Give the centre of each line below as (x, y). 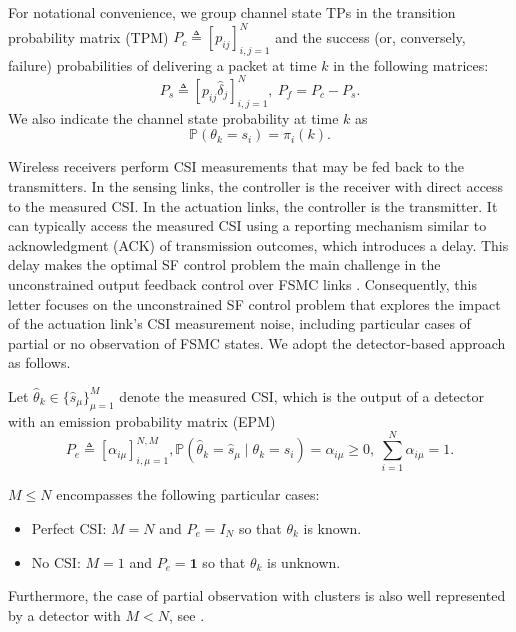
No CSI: (56, 561)
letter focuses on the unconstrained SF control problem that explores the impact (254, 303)
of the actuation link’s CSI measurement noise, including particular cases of (239, 323)
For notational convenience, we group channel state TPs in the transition (232, 12)
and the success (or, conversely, (370, 36)
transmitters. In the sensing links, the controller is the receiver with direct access (256, 185)
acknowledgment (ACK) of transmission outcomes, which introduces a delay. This (258, 244)
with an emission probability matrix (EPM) (142, 420)
